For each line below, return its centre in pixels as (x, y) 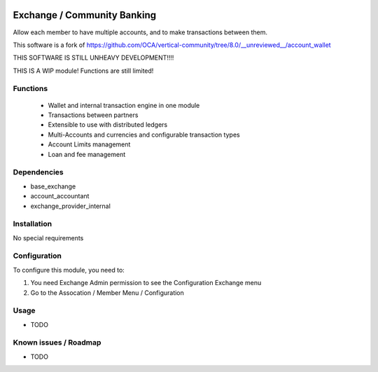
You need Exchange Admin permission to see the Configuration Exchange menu (146, 283)
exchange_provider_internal (71, 206)
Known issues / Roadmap (57, 343)
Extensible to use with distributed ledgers (108, 125)
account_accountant (60, 196)
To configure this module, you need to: (69, 270)
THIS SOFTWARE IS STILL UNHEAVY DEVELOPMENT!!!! (93, 58)
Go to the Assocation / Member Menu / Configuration (107, 292)
